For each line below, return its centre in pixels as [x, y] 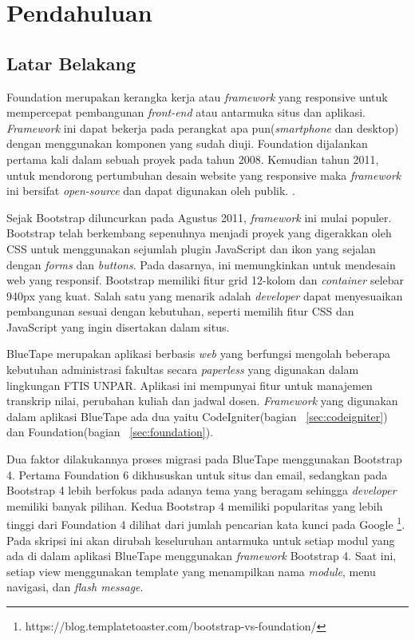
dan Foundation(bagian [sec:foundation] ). [110, 432]
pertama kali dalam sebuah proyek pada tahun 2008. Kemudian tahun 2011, [193, 159]
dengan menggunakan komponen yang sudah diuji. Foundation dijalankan [187, 143]
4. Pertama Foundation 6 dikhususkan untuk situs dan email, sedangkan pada [197, 474]
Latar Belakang [71, 63]
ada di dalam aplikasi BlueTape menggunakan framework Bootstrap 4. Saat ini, [202, 556]
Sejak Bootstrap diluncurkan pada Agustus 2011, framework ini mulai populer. [199, 217]
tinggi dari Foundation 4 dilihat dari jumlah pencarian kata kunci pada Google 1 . [206, 523]
